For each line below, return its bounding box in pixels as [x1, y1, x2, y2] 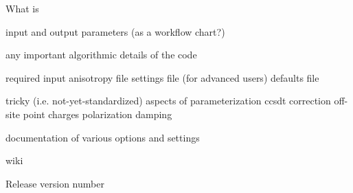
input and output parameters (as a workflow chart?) [5, 24, 225, 38]
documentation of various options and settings [5, 130, 200, 144]
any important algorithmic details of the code [5, 47, 197, 62]
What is [5, 1, 39, 15]
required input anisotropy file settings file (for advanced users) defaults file [5, 70, 319, 84]
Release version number [5, 176, 104, 190]
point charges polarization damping [23, 106, 172, 121]
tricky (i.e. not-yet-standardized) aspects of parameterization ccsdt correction [5, 93, 331, 108]
